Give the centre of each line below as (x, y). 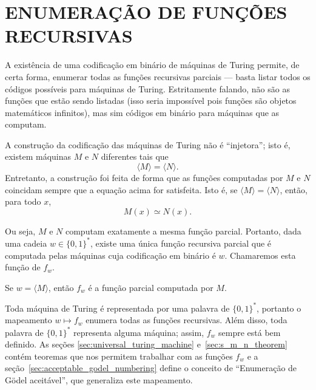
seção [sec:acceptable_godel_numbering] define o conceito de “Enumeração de (151, 368)
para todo (23, 201)
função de (23, 267)
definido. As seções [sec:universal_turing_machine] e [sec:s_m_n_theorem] (146, 344)
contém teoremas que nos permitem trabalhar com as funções (119, 356)
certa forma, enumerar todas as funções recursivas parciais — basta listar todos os (158, 76)
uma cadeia (26, 243)
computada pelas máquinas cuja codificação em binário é (110, 255)
